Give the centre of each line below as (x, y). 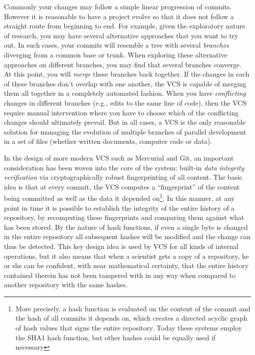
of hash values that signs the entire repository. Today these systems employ (129, 328)
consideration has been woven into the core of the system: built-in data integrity (124, 167)
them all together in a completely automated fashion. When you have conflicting (125, 93)
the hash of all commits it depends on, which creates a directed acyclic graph (131, 318)
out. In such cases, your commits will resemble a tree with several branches (116, 45)
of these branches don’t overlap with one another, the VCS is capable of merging (125, 83)
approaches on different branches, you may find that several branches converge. (123, 64)
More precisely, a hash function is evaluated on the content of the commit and (133, 308)
